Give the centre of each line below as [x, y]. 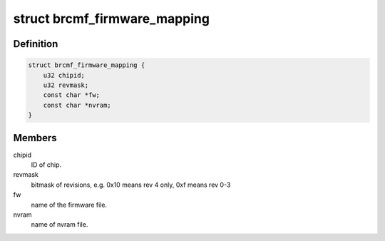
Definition [36, 44]
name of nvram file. [60, 225]
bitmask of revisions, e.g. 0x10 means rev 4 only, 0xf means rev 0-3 [131, 185]
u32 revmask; [66, 85]
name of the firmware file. [69, 205]
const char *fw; [71, 95]
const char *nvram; [77, 105]
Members [35, 138]
